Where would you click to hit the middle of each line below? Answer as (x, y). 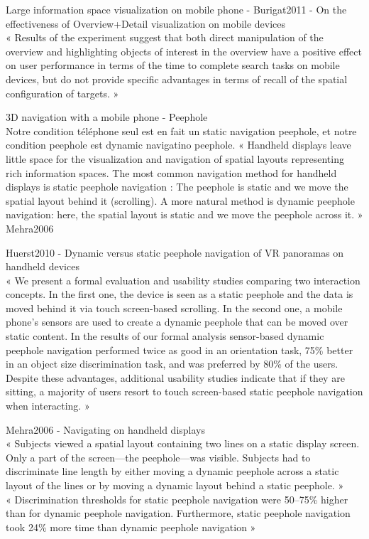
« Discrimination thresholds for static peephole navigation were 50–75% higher (177, 499)
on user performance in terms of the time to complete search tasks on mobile (173, 65)
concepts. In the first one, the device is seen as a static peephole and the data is (180, 294)
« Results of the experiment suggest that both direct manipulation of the (165, 37)
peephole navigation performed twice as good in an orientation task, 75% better (180, 349)
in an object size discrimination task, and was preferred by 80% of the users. (172, 364)
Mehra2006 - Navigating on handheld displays (106, 429)
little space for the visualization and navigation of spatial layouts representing (175, 158)
